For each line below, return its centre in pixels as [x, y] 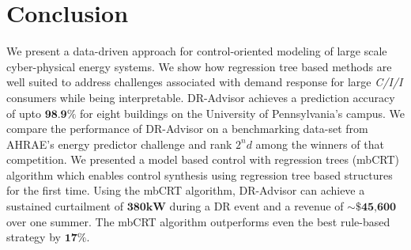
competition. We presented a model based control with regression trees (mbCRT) [203, 159]
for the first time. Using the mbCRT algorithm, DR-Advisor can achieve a [186, 190]
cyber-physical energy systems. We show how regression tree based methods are [199, 66]
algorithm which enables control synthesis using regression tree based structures [200, 174]
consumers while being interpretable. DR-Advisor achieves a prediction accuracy [201, 97]
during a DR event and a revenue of [256, 206]
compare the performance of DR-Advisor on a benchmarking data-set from [187, 129]
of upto [24, 113]
